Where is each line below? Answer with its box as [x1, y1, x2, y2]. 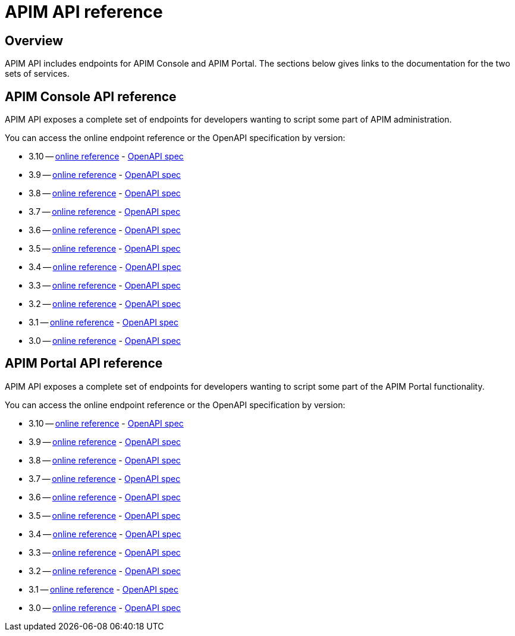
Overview [5, 33, 64, 48]
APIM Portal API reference [5, 356, 163, 371]
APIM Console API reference [5, 89, 177, 104]
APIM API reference [5, 2, 163, 22]
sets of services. [5, 68, 70, 79]
